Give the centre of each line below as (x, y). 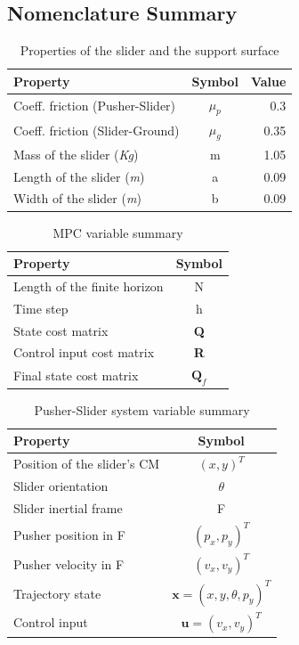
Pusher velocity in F (69, 563)
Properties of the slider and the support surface (149, 50)
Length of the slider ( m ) (79, 176)
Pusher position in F (69, 535)
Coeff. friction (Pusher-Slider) (95, 106)
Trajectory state (57, 593)
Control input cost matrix (84, 352)
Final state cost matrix (76, 375)
